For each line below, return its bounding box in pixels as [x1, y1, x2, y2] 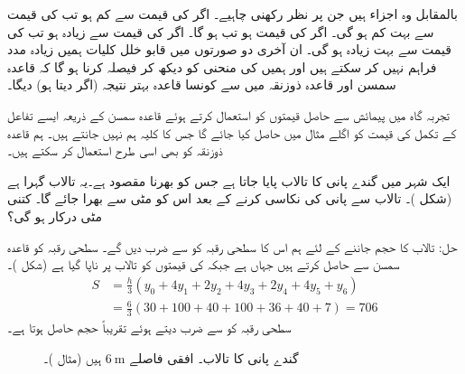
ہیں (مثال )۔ [43, 348, 102, 367]
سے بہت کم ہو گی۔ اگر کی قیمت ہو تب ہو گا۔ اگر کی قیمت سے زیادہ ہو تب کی [7, 22, 434, 41]
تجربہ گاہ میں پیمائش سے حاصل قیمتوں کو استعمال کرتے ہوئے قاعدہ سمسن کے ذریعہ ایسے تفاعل [7, 105, 451, 124]
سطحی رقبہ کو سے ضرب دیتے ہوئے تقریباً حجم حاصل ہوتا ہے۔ [7, 318, 292, 337]
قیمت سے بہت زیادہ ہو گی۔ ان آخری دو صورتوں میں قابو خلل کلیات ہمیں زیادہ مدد [7, 40, 451, 59]
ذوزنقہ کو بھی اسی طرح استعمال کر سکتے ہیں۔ [7, 141, 223, 160]
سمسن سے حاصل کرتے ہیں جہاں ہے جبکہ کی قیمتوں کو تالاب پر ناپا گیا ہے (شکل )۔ [7, 255, 400, 274]
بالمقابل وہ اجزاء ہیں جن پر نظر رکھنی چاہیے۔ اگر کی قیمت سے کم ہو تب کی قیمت [7, 5, 458, 23]
